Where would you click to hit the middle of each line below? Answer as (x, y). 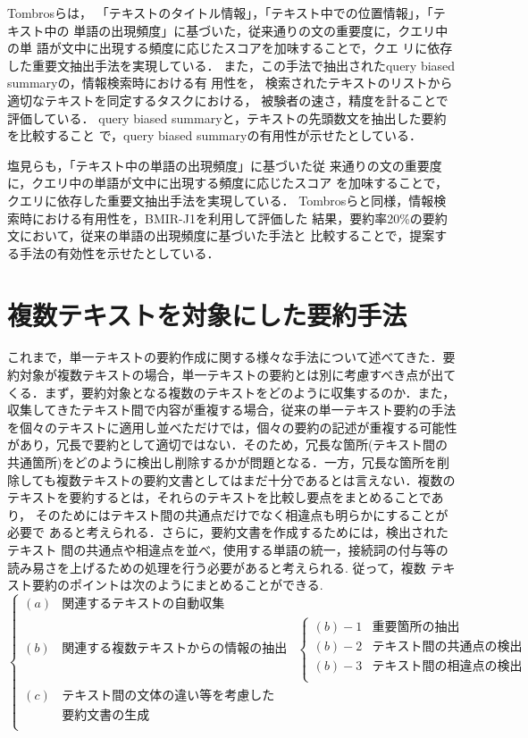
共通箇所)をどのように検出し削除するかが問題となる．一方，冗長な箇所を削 (229, 462)
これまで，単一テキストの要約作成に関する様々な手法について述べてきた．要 (231, 357)
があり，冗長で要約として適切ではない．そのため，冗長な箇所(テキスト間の (227, 444)
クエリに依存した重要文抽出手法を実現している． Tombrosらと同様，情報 (221, 200)
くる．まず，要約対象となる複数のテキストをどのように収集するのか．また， (231, 392)
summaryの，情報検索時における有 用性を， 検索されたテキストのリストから (230, 83)
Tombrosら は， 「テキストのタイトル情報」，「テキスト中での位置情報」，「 (220, 13)
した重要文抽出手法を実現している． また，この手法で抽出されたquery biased (231, 65)
